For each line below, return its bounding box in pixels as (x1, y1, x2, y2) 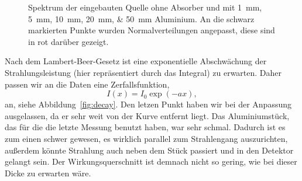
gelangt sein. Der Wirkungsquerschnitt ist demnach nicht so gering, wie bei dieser (5, 155, 297, 168)
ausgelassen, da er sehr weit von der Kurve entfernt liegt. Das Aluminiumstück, (5, 109, 290, 121)
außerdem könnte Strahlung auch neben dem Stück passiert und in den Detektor (5, 144, 294, 156)
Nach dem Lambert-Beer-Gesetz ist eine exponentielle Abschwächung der (5, 55, 267, 67)
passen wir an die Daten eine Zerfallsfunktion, (5, 78, 170, 90)
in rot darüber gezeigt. (28, 35, 109, 47)
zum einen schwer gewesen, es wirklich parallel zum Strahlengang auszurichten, (5, 132, 288, 144)
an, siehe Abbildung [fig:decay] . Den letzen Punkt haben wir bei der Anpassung (5, 98, 291, 110)
